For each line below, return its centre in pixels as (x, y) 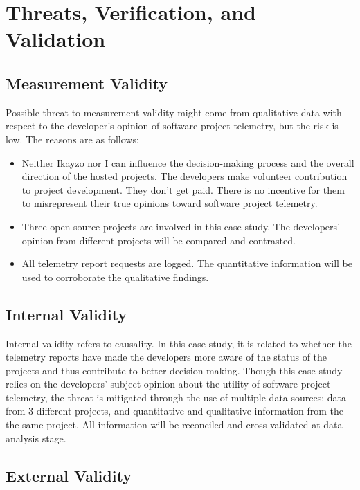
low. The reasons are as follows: (72, 139)
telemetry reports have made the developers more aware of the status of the (166, 357)
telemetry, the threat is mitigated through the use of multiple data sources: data (176, 397)
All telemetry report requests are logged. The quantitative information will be (187, 263)
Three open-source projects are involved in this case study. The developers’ (181, 226)
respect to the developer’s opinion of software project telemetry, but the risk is (172, 126)
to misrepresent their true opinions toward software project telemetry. (170, 203)
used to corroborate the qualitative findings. (115, 276)
